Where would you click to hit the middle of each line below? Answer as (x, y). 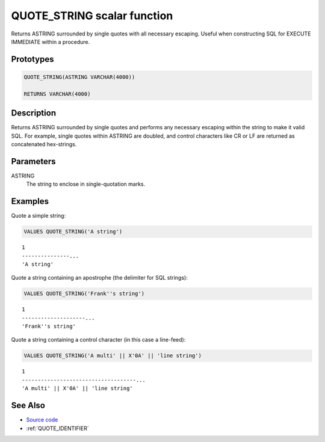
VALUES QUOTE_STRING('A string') (73, 232)
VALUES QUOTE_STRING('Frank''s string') (84, 294)
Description (34, 113)
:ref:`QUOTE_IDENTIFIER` (58, 428)
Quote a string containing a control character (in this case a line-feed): (98, 340)
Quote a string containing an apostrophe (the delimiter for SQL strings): (99, 278)
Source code (42, 420)
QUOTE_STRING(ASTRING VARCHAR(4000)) (79, 77)
